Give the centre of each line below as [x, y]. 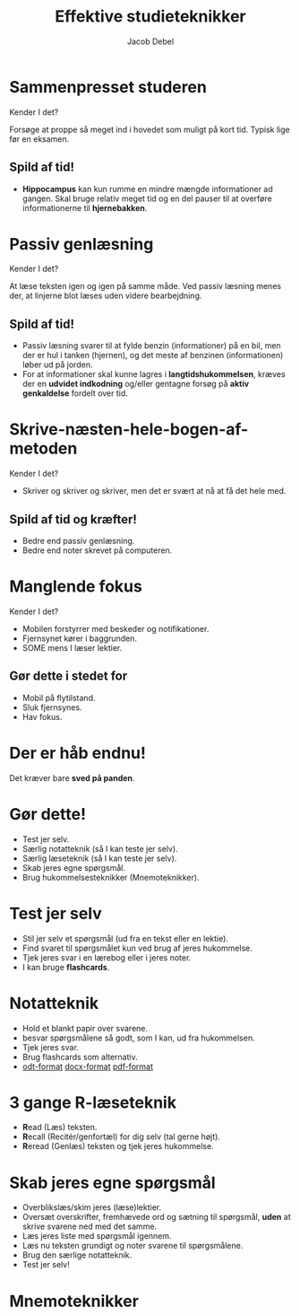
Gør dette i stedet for [69, 676]
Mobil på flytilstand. [59, 697]
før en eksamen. [39, 139]
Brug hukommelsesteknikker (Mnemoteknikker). [111, 877]
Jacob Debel [150, 41]
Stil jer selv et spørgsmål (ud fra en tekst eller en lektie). [125, 938]
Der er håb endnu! [77, 753]
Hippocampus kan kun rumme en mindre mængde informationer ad [147, 189]
